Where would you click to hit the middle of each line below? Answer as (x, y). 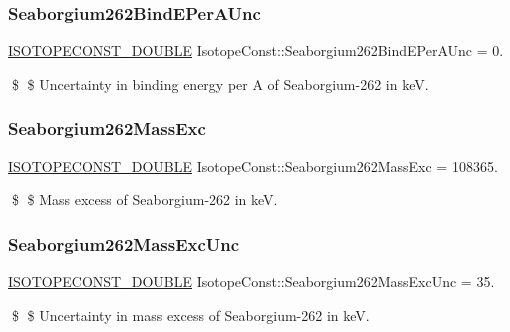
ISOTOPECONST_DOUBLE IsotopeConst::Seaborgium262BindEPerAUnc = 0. (256, 50)
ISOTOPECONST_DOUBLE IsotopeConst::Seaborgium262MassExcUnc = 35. (251, 281)
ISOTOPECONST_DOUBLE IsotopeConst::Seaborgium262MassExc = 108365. (253, 165)
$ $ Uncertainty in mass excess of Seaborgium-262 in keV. (190, 314)
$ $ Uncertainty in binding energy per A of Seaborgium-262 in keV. (220, 83)
